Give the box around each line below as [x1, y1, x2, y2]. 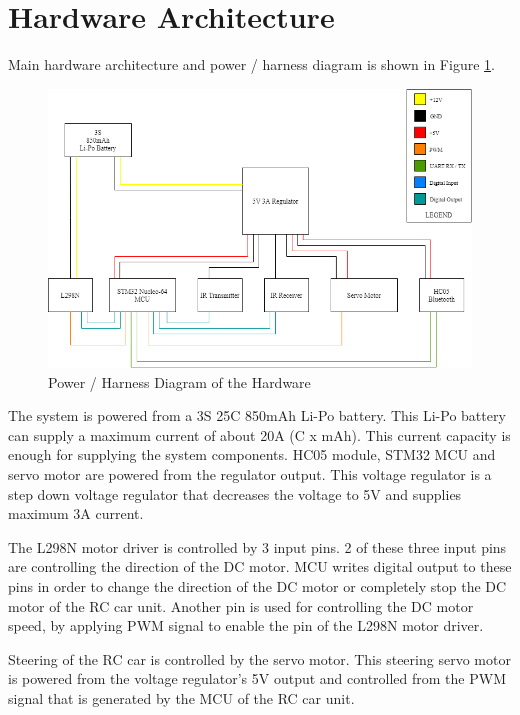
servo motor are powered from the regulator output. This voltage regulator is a [8, 464, 492, 485]
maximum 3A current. [8, 503, 144, 524]
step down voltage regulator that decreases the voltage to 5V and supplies [8, 483, 462, 504]
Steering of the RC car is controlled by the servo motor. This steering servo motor [8, 648, 511, 669]
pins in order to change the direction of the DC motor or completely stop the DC [8, 575, 507, 596]
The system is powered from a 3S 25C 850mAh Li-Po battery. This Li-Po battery [8, 405, 506, 426]
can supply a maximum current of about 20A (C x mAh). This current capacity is [8, 424, 511, 445]
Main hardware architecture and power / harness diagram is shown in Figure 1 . [8, 54, 495, 75]
